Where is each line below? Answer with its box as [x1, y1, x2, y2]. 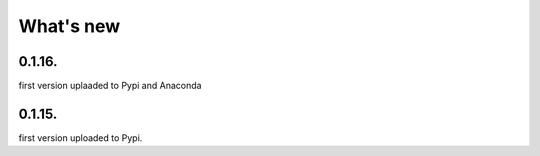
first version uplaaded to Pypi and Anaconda [18, 80, 202, 92]
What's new [18, 15, 121, 37]
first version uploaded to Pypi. [18, 131, 143, 144]
